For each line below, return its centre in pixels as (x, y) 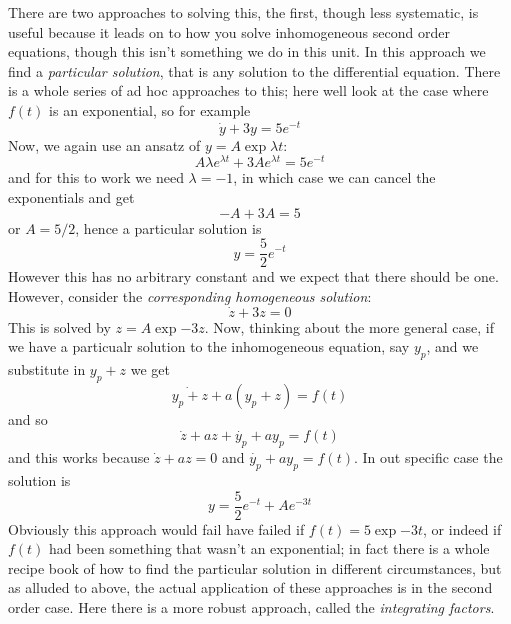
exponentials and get (71, 196)
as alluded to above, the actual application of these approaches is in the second (250, 587)
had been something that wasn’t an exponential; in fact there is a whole (269, 548)
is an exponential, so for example (150, 109)
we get (150, 368)
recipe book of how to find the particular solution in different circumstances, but (255, 567)
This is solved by (59, 326)
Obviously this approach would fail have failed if (156, 528)
